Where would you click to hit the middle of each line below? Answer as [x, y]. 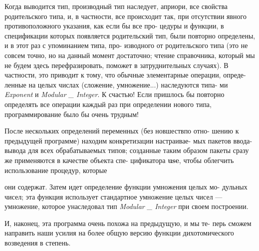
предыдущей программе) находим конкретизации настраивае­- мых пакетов [118, 140]
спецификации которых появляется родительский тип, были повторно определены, [130, 35]
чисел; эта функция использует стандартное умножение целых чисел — [114, 196]
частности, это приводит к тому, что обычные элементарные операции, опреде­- [125, 75]
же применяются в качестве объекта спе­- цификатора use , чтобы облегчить [119, 160]
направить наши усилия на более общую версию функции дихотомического [119, 233]
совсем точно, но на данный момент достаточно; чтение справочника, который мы [130, 55]
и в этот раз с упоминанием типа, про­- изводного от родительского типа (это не [126, 45]
